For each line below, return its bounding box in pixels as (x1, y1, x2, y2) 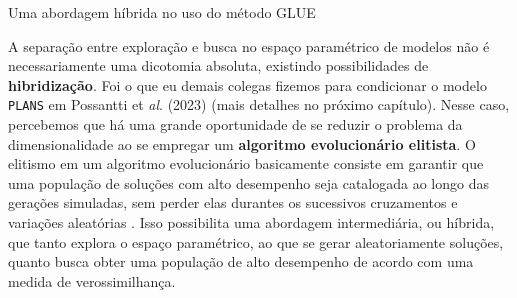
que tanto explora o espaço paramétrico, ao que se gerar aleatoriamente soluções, (8, 231, 504, 252)
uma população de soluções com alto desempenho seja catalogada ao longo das (8, 172, 490, 193)
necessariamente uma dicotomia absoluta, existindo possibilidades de (8, 55, 429, 76)
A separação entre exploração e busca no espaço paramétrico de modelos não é (8, 35, 490, 56)
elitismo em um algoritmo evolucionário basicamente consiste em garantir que (8, 153, 484, 174)
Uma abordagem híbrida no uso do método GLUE (8, 2, 316, 22)
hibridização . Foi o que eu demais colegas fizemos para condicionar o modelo (8, 74, 487, 95)
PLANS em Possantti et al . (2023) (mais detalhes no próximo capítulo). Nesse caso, (8, 94, 510, 115)
